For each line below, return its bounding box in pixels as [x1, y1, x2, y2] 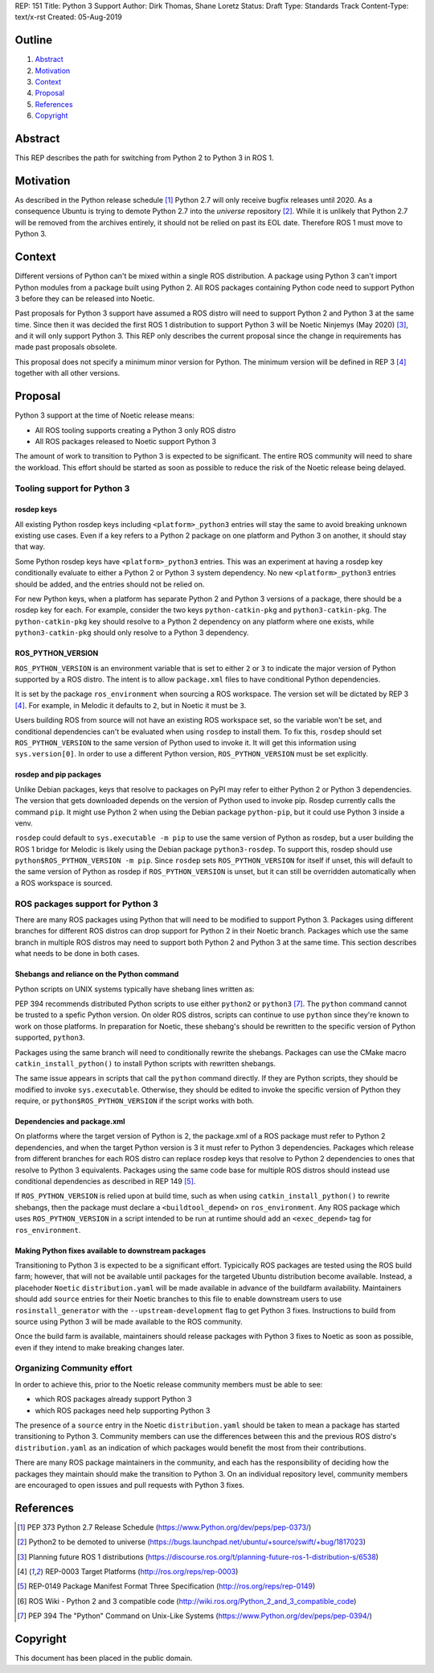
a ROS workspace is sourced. [14, 878, 113, 888]
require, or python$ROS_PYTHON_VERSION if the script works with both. [14, 1096, 255, 1106]
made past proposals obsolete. [14, 342, 118, 352]
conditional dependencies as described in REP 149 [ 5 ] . [14, 1176, 196, 1186]
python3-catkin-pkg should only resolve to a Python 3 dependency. [14, 628, 249, 637]
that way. [14, 542, 46, 551]
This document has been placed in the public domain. [14, 1654, 193, 1663]
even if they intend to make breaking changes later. [14, 1342, 185, 1352]
